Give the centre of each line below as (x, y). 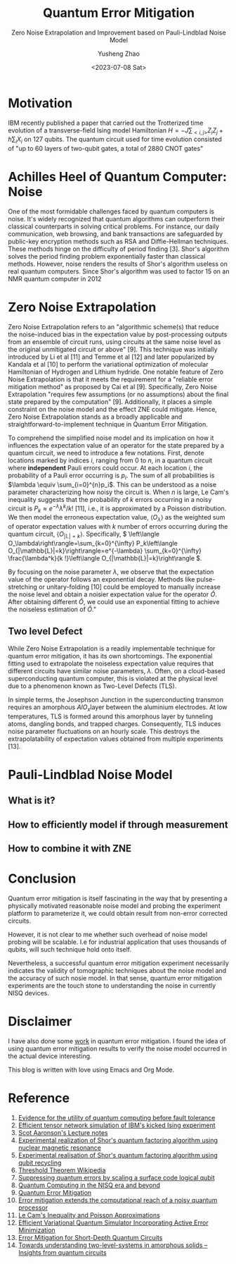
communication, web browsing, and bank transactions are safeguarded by (116, 234)
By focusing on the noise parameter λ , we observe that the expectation (111, 572)
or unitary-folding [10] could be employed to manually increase (130, 587)
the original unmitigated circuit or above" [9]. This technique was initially (113, 350)
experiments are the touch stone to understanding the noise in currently (112, 986)
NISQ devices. (29, 993)
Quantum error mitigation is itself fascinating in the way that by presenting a (118, 898)
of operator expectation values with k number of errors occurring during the (118, 527)
